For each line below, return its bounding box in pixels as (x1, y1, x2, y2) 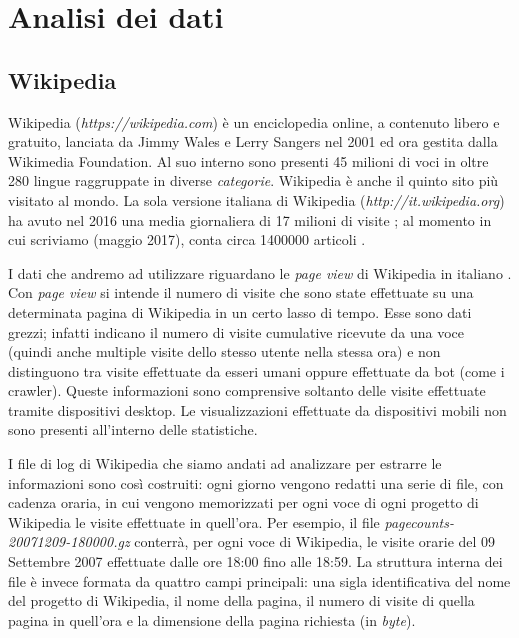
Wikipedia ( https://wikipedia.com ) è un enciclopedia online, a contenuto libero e (8, 111, 500, 132)
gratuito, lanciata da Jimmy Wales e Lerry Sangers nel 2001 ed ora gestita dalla (8, 131, 498, 152)
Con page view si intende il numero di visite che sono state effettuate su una (8, 282, 474, 303)
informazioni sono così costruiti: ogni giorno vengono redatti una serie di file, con (8, 472, 504, 493)
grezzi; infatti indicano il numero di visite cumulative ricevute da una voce (8, 321, 464, 342)
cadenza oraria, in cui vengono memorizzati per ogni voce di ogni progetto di (8, 492, 479, 513)
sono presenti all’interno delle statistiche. (8, 419, 258, 440)
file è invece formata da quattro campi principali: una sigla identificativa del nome (8, 570, 511, 591)
